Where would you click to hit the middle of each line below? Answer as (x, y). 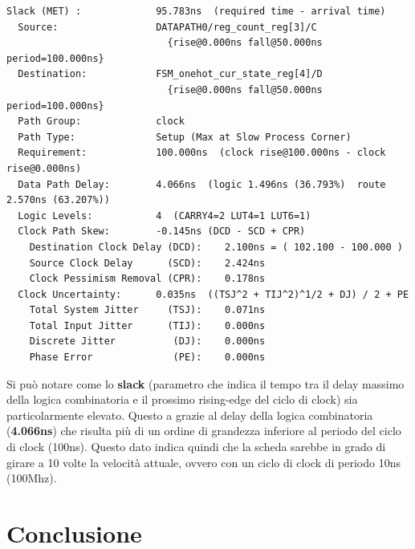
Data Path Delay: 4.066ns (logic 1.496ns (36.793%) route (202, 184)
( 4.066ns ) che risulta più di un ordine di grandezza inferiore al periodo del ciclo (204, 431)
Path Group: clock (101, 122)
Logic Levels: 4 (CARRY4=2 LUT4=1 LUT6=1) (165, 216)
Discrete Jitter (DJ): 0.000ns (147, 342)
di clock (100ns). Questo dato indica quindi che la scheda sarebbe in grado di (196, 447)
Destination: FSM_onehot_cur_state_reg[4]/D (170, 74)
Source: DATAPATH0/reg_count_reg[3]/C (167, 27)
